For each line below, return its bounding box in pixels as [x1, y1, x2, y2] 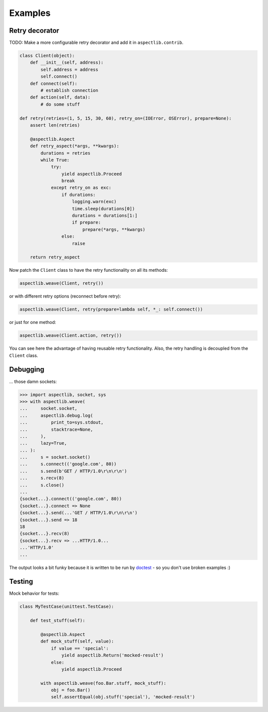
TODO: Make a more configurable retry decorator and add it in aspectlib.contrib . [9, 40, 184, 46]
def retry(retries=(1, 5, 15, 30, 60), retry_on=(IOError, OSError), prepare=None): [19, 115, 232, 121]
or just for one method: [9, 319, 57, 325]
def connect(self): [30, 80, 78, 86]
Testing [9, 577, 33, 586]
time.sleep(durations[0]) [72, 206, 135, 211]
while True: [40, 157, 69, 162]
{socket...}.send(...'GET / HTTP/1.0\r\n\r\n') [19, 510, 137, 516]
